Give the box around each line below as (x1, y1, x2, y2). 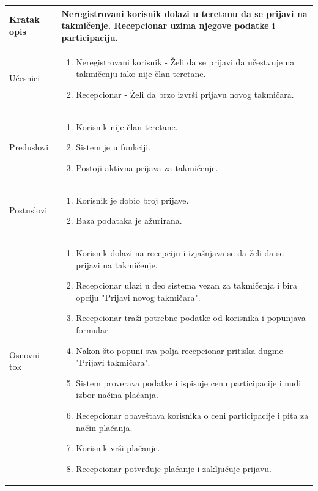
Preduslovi (9, 141, 49, 153)
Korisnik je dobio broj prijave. (76, 193, 189, 206)
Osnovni (9, 348, 40, 361)
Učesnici (9, 72, 40, 84)
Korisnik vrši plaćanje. (76, 441, 160, 454)
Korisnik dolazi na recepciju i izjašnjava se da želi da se (76, 246, 284, 259)
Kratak (9, 13, 40, 26)
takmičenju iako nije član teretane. (76, 67, 206, 80)
